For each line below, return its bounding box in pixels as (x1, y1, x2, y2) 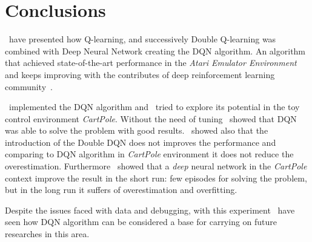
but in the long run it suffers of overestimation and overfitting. (5, 183, 237, 196)
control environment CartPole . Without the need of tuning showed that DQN (5, 112, 297, 125)
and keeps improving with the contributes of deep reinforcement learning (5, 68, 275, 80)
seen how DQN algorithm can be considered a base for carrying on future (5, 215, 277, 228)
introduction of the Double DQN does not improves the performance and (5, 136, 276, 148)
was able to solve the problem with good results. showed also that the (5, 124, 268, 137)
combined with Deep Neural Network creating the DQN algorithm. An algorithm (5, 44, 306, 57)
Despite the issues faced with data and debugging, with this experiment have (5, 203, 295, 216)
